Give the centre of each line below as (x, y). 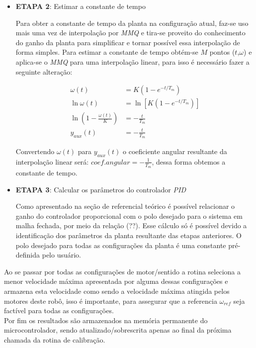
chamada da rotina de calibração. (55, 339)
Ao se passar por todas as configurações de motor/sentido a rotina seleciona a (122, 271)
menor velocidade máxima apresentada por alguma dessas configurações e (116, 281)
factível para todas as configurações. (59, 310)
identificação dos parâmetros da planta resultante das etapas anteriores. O (128, 235)
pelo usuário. (62, 255)
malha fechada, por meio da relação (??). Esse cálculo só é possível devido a (131, 225)
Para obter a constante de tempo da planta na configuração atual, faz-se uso (132, 23)
